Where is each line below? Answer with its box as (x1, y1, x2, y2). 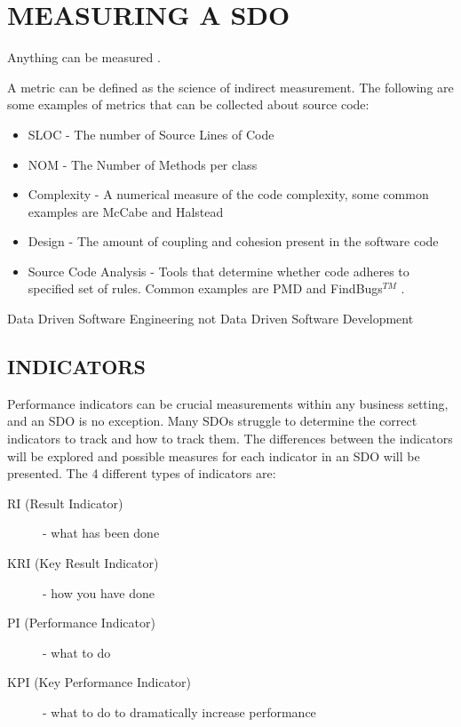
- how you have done (43, 583, 155, 602)
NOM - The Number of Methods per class (28, 155, 258, 173)
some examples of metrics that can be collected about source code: (7, 95, 370, 114)
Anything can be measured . (7, 48, 161, 67)
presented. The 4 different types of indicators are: (7, 464, 276, 483)
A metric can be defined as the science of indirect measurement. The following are (7, 77, 454, 96)
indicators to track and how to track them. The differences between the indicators (7, 429, 453, 448)
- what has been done (43, 523, 160, 542)
